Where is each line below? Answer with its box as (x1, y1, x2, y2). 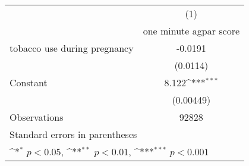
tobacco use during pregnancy (10, 41, 134, 55)
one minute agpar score (143, 24, 240, 37)
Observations (10, 110, 64, 124)
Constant (10, 76, 48, 89)
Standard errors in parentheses (10, 127, 137, 141)
